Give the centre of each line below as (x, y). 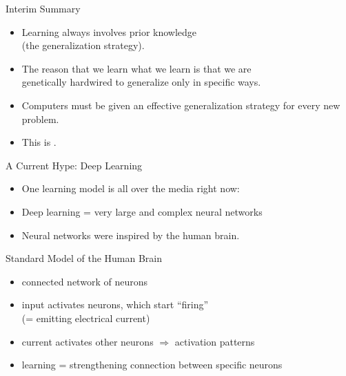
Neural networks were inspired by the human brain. (131, 235)
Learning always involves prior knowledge (109, 31)
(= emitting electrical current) (86, 318)
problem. (40, 119)
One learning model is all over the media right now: (131, 188)
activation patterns (215, 341)
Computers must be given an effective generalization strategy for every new (181, 105)
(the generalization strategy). (83, 45)
